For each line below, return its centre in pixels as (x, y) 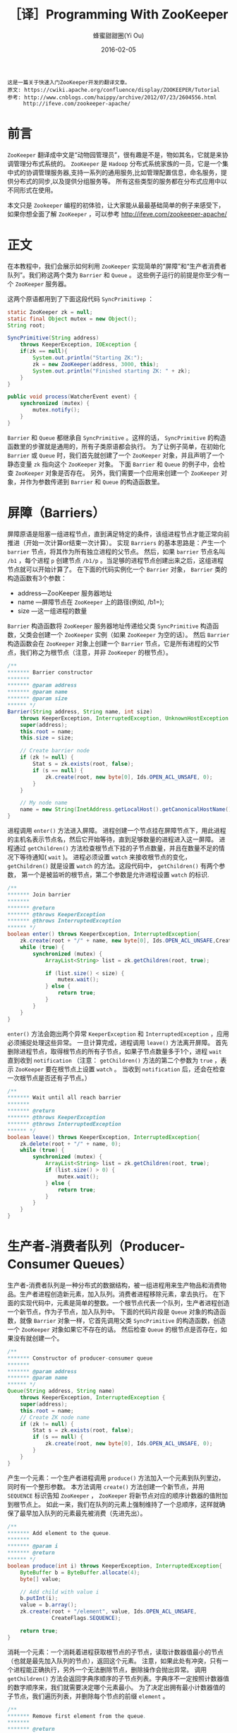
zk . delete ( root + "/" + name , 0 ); (71, 1144)
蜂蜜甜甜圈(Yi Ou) (119, 35)
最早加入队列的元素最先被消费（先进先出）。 (83, 1513)
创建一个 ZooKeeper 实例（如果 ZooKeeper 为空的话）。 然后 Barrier (134, 634)
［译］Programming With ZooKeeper (119, 14)
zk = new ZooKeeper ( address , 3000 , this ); (96, 364)
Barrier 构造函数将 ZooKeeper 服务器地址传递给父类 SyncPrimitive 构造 (110, 626)
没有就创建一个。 (38, 1338)
